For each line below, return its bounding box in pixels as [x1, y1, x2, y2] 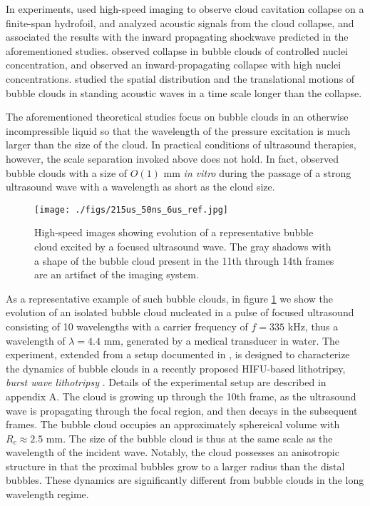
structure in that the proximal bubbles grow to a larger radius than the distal [6, 458, 345, 473]
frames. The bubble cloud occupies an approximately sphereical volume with [6, 417, 340, 432]
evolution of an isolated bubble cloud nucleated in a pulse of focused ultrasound [6, 305, 354, 320]
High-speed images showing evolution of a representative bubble [34, 225, 314, 240]
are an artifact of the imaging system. [34, 267, 199, 282]
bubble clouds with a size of [6, 165, 128, 180]
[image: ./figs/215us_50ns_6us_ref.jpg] [34, 204, 229, 215]
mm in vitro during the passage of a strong [163, 165, 351, 180]
